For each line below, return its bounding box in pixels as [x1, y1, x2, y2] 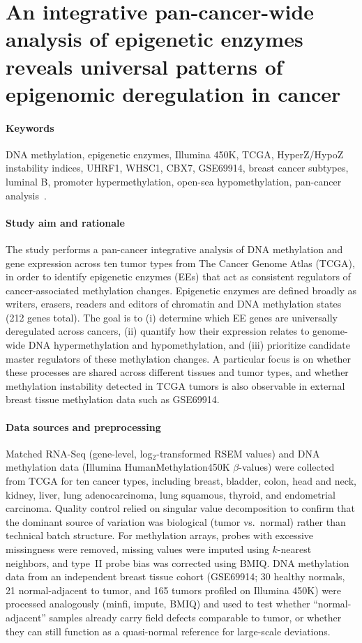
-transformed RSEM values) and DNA [156, 446, 320, 460]
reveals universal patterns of [6, 52, 283, 80]
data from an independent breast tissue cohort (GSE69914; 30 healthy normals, [6, 569, 345, 584]
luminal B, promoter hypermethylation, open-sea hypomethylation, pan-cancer [6, 174, 342, 188]
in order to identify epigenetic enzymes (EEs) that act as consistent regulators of [6, 269, 351, 284]
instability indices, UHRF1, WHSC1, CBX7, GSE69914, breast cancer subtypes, [6, 160, 349, 175]
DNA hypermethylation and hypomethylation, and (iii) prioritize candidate [28, 338, 350, 352]
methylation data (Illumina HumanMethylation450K [6, 460, 230, 474]
